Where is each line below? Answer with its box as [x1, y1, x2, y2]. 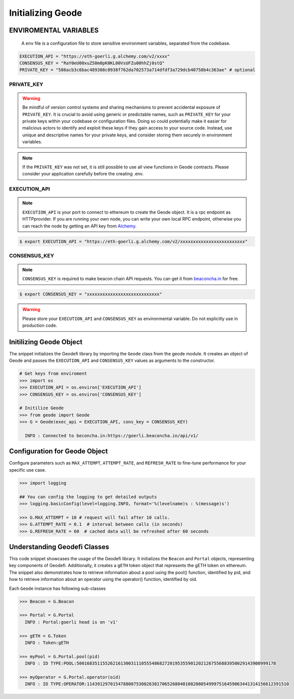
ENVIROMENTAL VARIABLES [9, 26, 99, 34]
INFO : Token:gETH [25, 640, 69, 645]
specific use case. [9, 467, 46, 473]
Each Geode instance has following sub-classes [9, 585, 106, 591]
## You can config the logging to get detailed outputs [19, 494, 157, 500]
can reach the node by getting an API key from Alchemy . [22, 223, 137, 229]
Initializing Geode [9, 7, 82, 18]
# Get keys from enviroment [19, 371, 87, 377]
